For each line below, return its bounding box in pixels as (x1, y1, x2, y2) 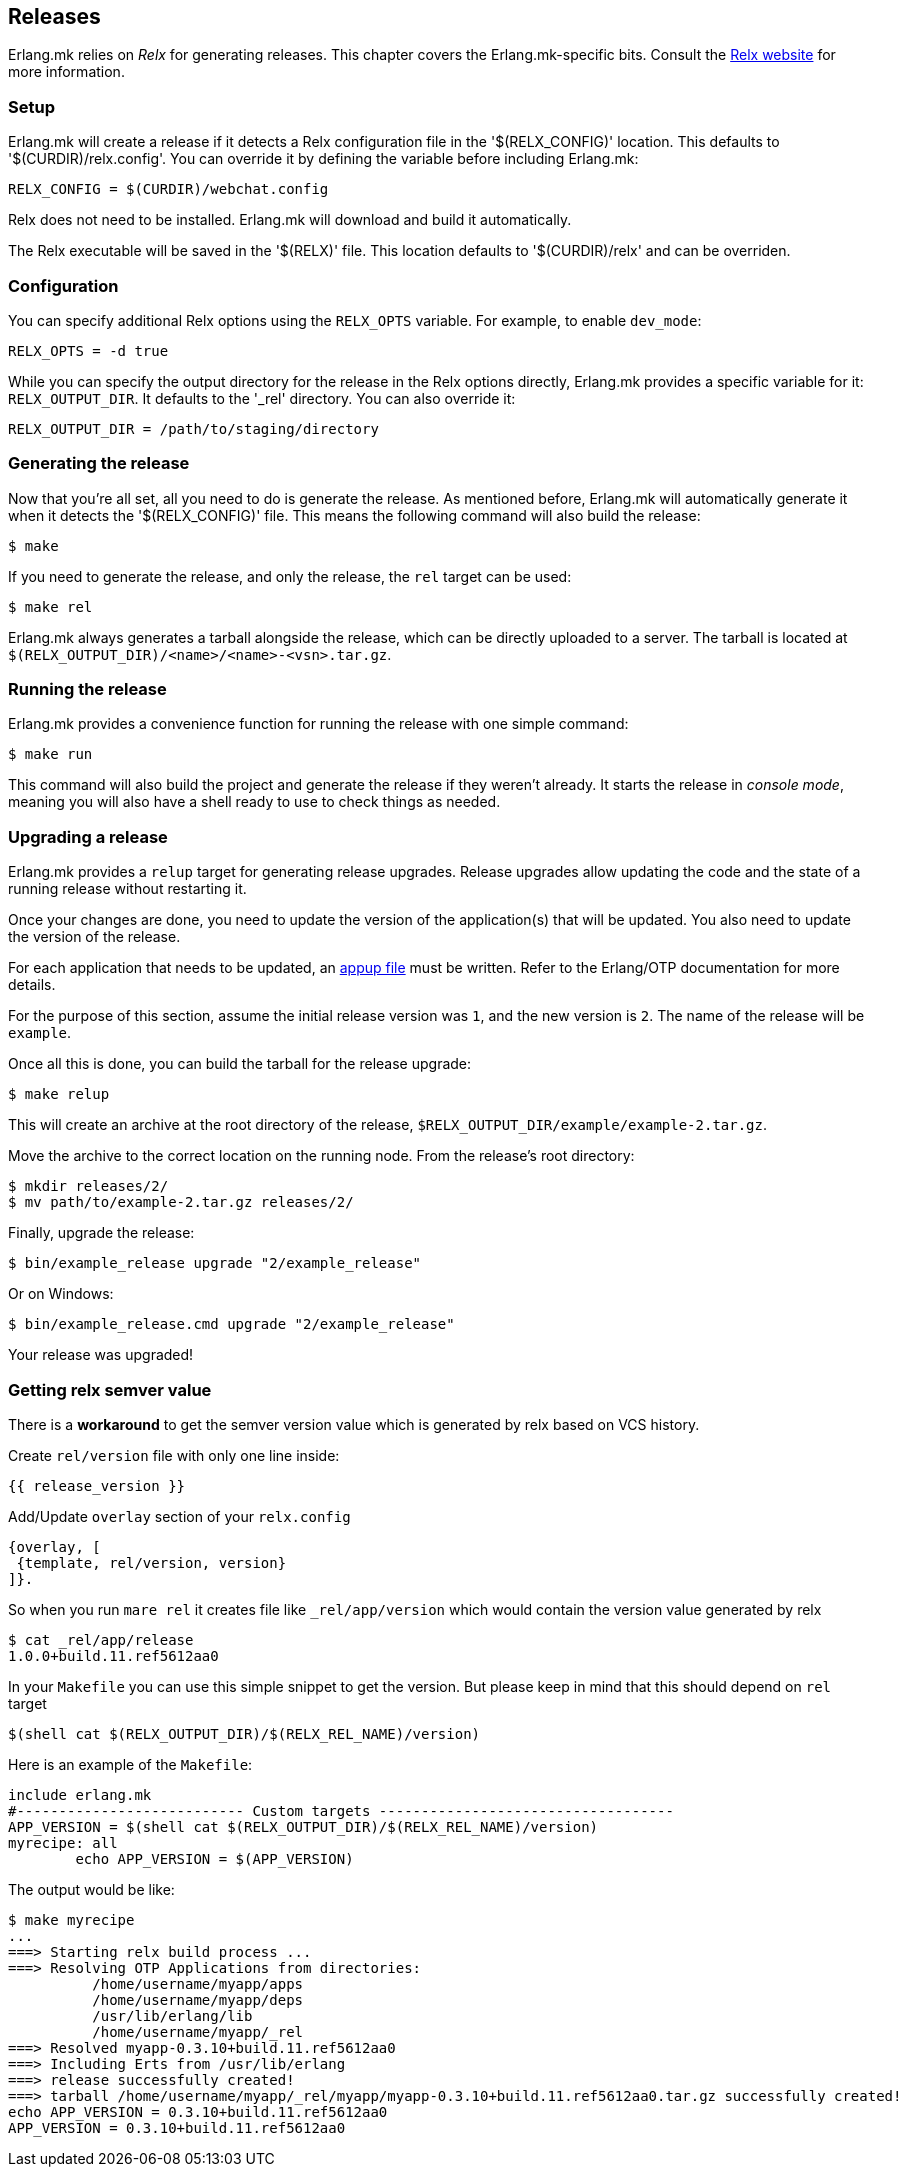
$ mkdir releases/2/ (8, 1178, 169, 1195)
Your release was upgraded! (8, 1346, 194, 1364)
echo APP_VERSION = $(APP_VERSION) (75, 1850, 354, 1867)
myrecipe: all (8, 1834, 118, 1851)
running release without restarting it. (8, 880, 247, 898)
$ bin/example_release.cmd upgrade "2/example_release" (8, 1316, 455, 1333)
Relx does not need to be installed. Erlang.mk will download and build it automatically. (8, 211, 572, 229)
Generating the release (8, 453, 190, 474)
